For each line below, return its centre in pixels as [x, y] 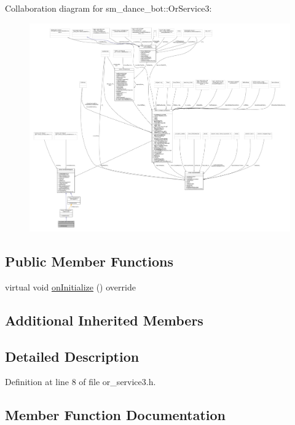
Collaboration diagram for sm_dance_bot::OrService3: [108, 8]
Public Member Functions [89, 261]
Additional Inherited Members [104, 320]
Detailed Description [72, 356]
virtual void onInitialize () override [70, 287]
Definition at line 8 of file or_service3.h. [81, 382]
